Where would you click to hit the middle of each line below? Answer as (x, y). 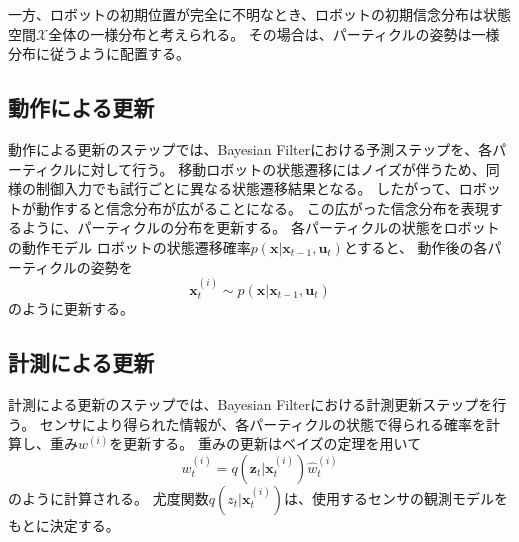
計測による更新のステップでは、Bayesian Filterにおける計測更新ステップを (250, 404)
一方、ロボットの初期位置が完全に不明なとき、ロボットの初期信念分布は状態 (260, 14)
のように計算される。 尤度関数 (108, 497)
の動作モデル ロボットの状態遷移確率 (129, 246)
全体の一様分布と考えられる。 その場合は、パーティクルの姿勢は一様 (274, 33)
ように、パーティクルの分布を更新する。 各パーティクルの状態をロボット (260, 227)
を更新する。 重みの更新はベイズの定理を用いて (265, 443)
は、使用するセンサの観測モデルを (395, 497)
